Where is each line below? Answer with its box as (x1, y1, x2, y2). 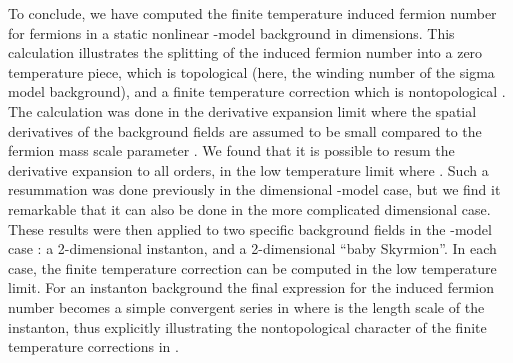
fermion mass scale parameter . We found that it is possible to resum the (8, 140, 455, 161)
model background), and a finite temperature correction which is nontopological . (8, 81, 506, 102)
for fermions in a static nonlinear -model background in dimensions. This (8, 22, 455, 43)
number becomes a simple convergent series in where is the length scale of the (8, 296, 485, 317)
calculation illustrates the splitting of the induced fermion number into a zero (8, 42, 483, 63)
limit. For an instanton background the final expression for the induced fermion (8, 277, 495, 298)
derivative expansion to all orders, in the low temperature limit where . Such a (8, 159, 489, 180)
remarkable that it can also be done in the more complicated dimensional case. (8, 198, 491, 219)
